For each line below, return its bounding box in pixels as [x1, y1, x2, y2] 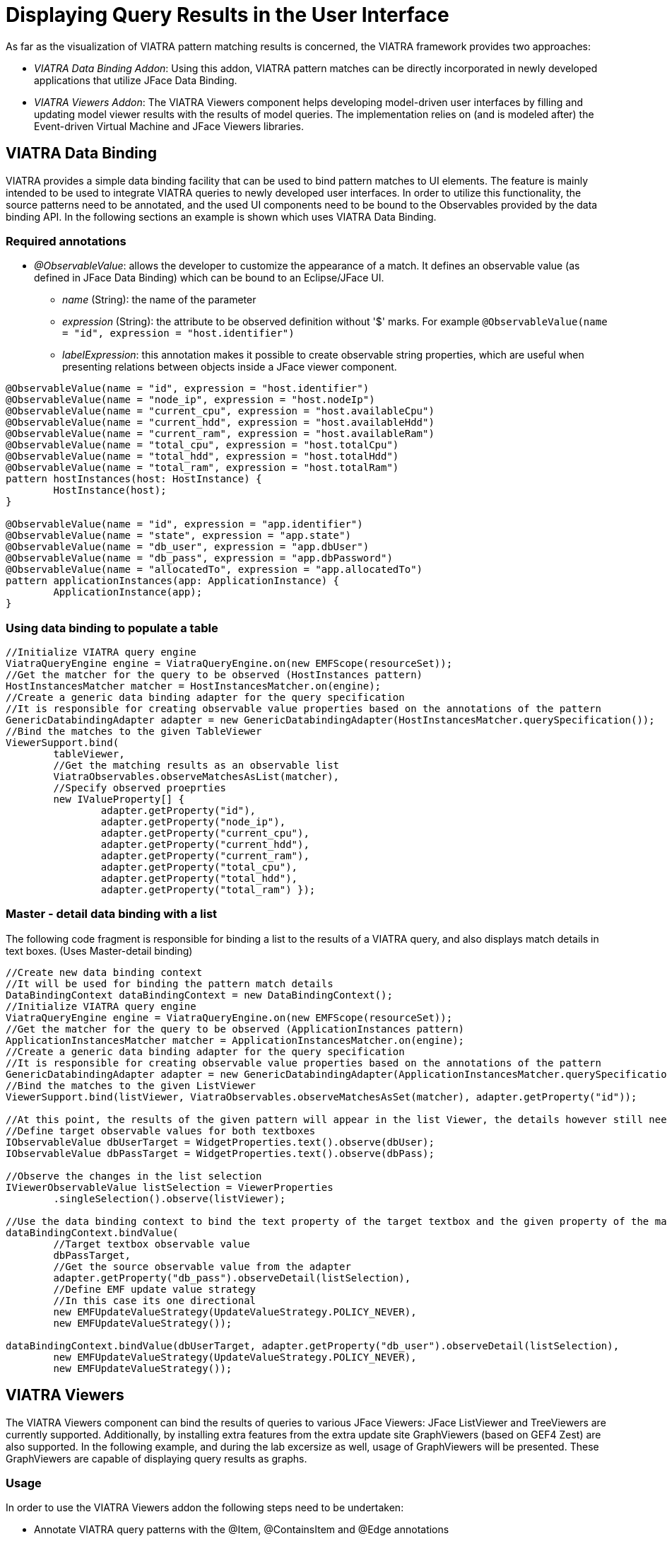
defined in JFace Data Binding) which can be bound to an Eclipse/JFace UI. [34, 272, 384, 284]
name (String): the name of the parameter [62, 293, 256, 306]
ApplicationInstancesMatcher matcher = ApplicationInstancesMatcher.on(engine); [6, 1034, 465, 1046]
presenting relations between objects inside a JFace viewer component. [62, 361, 397, 373]
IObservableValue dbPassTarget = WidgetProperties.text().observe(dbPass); [6, 1147, 435, 1159]
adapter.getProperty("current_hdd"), [100, 839, 309, 851]
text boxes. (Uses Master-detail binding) [6, 944, 193, 957]
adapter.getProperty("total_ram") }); [100, 884, 316, 896]
